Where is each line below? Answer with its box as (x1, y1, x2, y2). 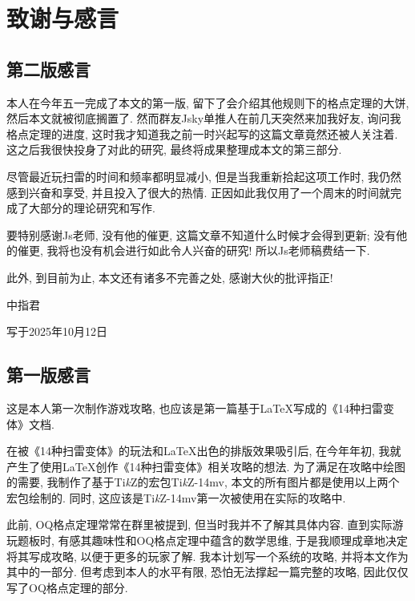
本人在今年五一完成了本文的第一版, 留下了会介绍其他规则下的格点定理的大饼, (6, 94, 409, 111)
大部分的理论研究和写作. (28, 200, 155, 216)
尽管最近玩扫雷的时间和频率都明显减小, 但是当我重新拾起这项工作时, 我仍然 (6, 167, 402, 184)
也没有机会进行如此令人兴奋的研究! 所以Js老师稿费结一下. (69, 242, 370, 259)
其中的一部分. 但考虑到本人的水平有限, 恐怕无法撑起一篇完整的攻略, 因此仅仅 (6, 563, 409, 580)
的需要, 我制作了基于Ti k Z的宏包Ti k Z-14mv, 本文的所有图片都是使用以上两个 (6, 474, 400, 490)
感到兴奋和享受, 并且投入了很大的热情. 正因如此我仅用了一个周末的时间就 (6, 184, 391, 200)
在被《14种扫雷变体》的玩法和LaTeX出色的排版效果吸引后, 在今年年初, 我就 (6, 442, 401, 459)
